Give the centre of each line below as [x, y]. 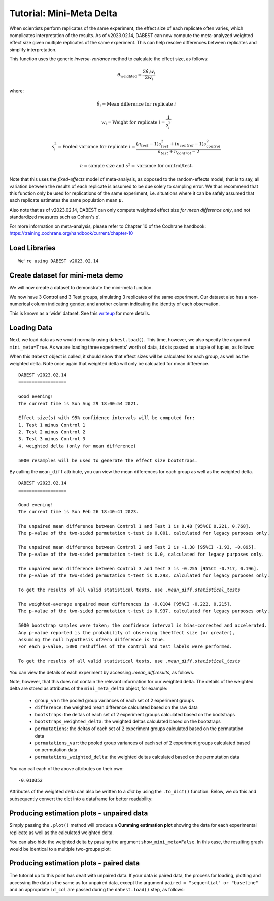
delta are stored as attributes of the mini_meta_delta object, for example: [88, 689]
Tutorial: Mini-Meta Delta [63, 13]
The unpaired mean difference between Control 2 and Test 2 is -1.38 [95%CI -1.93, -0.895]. [138, 547]
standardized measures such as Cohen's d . [55, 217]
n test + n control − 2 [179, 152]
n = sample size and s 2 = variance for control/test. [136, 165]
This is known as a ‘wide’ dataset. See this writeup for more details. [80, 313]
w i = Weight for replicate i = [133, 123]
